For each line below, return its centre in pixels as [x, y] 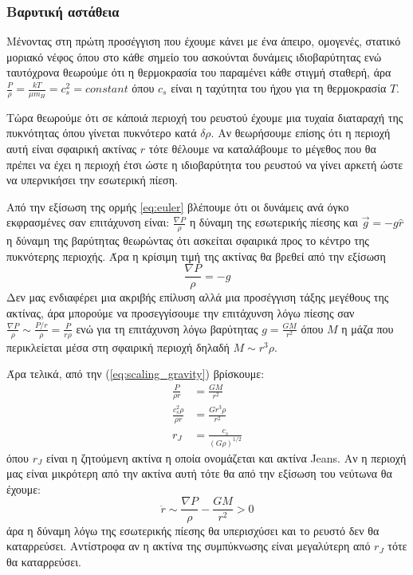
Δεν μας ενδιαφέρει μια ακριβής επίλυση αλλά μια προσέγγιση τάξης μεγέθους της [198, 297]
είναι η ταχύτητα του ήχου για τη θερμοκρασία [279, 88]
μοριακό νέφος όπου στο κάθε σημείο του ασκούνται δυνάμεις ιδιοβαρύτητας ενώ [194, 56]
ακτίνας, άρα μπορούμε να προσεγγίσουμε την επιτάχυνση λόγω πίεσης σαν [181, 313]
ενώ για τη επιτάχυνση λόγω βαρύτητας [167, 328]
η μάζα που [368, 328]
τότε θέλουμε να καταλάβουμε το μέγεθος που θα [262, 149]
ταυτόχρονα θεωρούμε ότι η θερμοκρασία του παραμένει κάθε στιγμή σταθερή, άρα [199, 72]
